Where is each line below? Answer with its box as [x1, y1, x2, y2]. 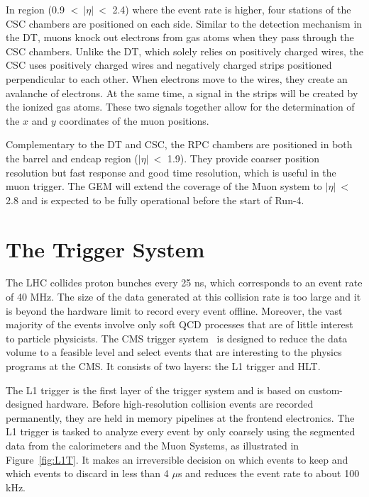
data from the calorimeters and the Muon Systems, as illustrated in [6, 437, 299, 452]
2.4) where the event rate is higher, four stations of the [112, 2, 351, 16]
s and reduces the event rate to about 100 [177, 466, 360, 481]
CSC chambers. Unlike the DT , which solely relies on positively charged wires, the [6, 43, 363, 58]
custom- [308, 382, 343, 397]
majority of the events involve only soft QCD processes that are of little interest [6, 317, 353, 332]
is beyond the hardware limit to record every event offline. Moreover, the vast [6, 303, 343, 318]
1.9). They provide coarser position [167, 150, 320, 165]
